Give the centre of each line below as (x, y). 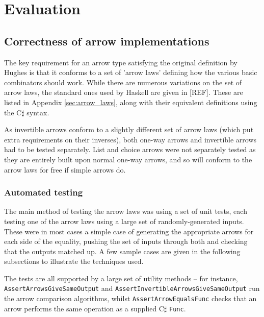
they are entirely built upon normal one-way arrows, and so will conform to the (128, 159)
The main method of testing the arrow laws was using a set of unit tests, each (126, 211)
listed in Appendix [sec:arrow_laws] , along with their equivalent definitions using (131, 102)
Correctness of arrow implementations (107, 41)
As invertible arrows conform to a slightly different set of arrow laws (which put (129, 129)
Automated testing (44, 192)
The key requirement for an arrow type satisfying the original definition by (121, 62)
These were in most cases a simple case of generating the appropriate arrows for (129, 231)
